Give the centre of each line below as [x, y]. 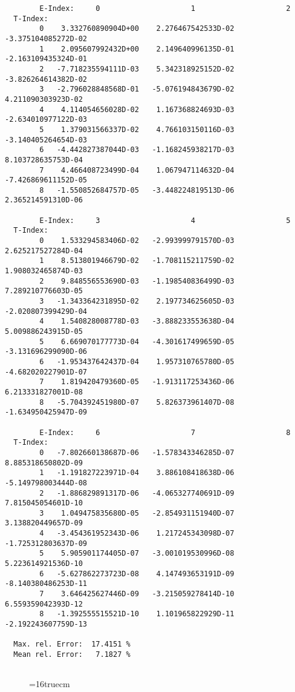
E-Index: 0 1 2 [165, 8]
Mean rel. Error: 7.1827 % [72, 654]
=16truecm [50, 684]
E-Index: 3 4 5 [165, 220]
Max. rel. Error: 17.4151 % [72, 644]
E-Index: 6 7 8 [165, 432]
